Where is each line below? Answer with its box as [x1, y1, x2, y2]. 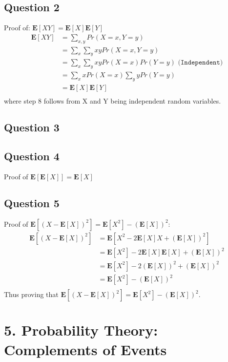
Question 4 [4, 148, 60, 163]
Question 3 [4, 120, 60, 135]
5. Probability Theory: [4, 320, 158, 340]
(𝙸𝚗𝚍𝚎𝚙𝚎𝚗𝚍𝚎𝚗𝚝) [178, 59, 223, 66]
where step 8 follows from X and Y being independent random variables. [4, 96, 221, 106]
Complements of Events [4, 339, 167, 359]
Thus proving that [4, 289, 59, 299]
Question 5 [4, 195, 60, 210]
